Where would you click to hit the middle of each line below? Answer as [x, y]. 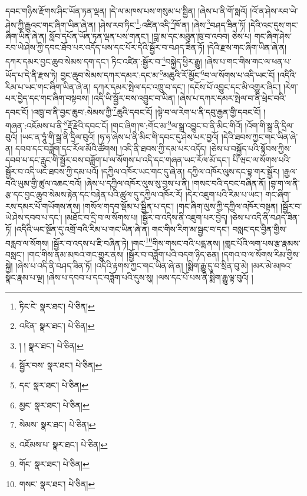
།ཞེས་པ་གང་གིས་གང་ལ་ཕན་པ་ [248, 61]
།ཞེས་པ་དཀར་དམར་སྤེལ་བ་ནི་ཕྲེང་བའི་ [232, 98]
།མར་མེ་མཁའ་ [272, 266]
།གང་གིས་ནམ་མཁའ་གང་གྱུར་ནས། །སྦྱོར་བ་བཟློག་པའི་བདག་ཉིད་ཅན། [123, 254]
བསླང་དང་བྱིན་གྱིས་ [260, 229]
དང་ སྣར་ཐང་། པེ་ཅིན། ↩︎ [54, 385]
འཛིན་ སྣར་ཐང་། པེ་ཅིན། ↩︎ [57, 326]
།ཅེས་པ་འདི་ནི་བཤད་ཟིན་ [265, 217]
